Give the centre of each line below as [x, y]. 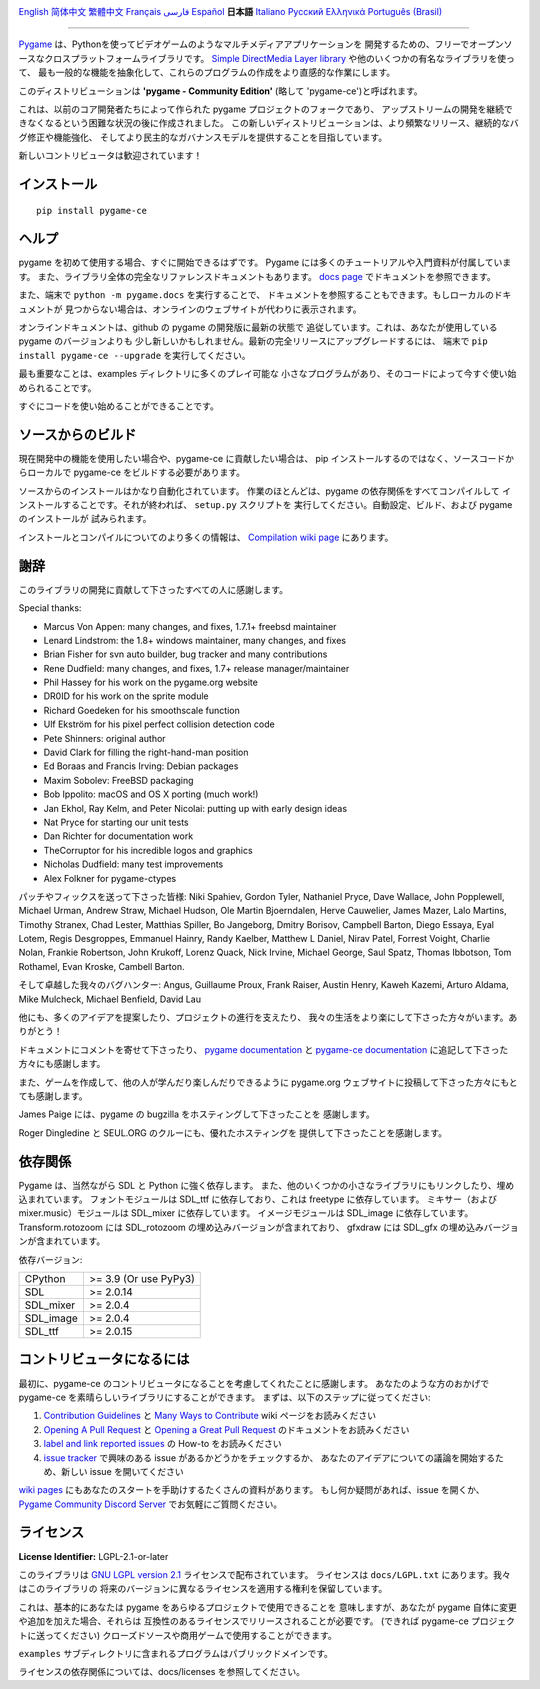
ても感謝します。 [53, 1096]
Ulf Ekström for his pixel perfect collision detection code [159, 724]
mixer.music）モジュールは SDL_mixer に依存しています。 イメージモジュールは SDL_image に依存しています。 [246, 1213]
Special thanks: [50, 608]
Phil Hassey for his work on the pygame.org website [151, 682]
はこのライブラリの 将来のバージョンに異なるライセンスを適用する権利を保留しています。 [203, 1589]
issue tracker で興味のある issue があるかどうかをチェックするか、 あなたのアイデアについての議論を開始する [269, 1457]
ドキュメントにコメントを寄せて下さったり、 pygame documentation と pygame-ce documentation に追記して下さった [263, 1049]
